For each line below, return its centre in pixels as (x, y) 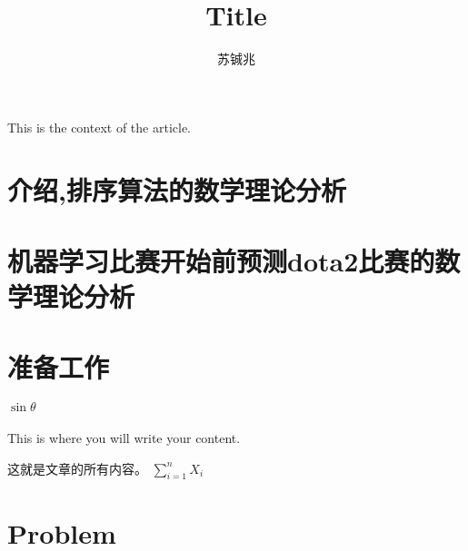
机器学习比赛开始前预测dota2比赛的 (221, 260)
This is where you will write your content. (124, 437)
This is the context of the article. (100, 127)
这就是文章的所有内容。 (77, 468)
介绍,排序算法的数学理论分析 (177, 189)
